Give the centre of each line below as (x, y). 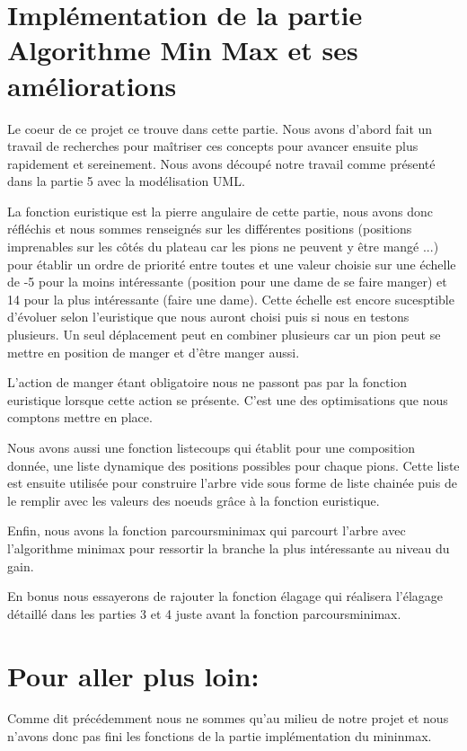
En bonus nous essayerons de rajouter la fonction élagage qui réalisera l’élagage (225, 596)
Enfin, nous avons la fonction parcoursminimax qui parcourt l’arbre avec (207, 530)
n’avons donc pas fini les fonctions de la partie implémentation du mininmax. (220, 736)
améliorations (92, 85)
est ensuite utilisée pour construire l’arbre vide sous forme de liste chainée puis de (232, 483)
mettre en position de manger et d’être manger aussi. (154, 352)
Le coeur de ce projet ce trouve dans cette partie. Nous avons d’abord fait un (220, 128)
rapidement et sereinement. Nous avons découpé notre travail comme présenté (221, 163)
